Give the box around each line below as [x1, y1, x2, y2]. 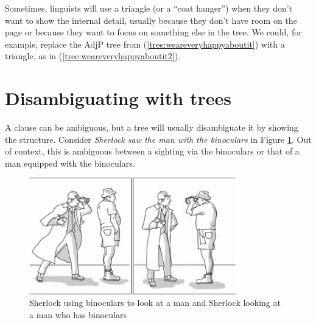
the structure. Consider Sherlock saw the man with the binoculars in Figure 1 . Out [5, 132, 312, 145]
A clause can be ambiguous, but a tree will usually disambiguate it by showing [5, 121, 298, 134]
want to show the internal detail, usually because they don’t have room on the [5, 13, 297, 26]
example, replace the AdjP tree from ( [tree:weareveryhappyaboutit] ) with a [5, 37, 285, 50]
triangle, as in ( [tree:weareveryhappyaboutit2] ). [5, 49, 181, 62]
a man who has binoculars [29, 308, 127, 321]
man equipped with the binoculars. [5, 156, 135, 169]
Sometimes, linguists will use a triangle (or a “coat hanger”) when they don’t [5, 2, 293, 14]
